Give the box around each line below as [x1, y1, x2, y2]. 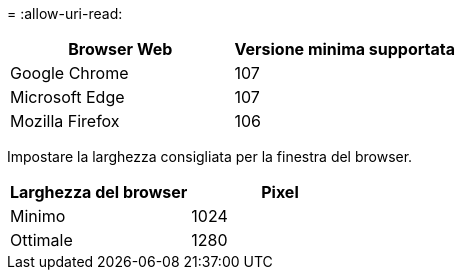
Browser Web [68, 39, 173, 59]
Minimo [10, 206, 66, 226]
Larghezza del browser [10, 182, 188, 202]
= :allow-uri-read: [7, 5, 123, 22]
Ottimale [10, 230, 73, 250]
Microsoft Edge [10, 87, 125, 107]
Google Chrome [10, 63, 129, 83]
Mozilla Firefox [10, 111, 120, 131]
